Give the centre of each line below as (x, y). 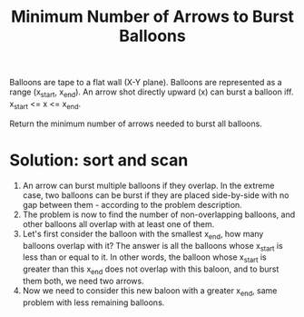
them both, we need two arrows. (83, 281)
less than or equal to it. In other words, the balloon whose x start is (144, 258)
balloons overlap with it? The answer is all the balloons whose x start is (152, 247)
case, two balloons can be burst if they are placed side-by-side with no (156, 195)
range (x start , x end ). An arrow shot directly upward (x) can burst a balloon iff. (152, 93)
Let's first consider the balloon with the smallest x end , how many (143, 235)
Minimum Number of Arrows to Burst (152, 17)
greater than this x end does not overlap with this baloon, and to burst (151, 270)
